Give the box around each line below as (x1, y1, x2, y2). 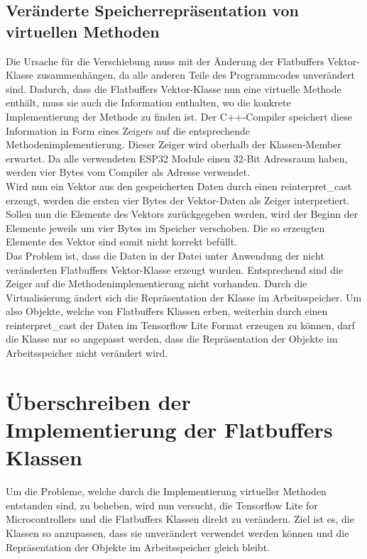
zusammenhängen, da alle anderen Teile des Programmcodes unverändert (36, 67, 355, 82)
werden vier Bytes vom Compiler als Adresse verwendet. (6, 165, 251, 179)
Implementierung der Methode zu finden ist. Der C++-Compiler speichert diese (6, 109, 352, 123)
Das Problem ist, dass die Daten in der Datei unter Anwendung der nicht (6, 248, 324, 262)
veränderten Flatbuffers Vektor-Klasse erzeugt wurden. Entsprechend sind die (6, 262, 344, 277)
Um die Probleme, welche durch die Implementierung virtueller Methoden (6, 484, 327, 499)
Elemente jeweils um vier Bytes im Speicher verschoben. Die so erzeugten (6, 220, 325, 235)
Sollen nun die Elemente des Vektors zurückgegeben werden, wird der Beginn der (6, 206, 358, 221)
